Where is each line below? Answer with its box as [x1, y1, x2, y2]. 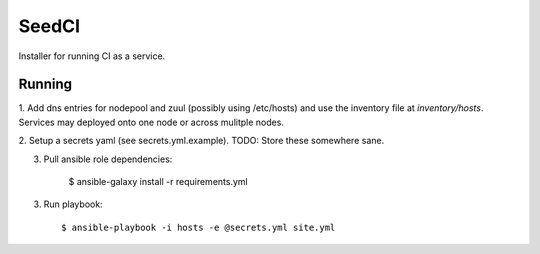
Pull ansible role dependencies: [43, 153, 173, 165]
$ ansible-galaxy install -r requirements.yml [68, 176, 249, 188]
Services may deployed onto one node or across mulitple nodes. [18, 116, 285, 128]
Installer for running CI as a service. [18, 50, 166, 62]
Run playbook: [43, 198, 104, 210]
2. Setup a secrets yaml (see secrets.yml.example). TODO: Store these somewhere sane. [18, 135, 385, 147]
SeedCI [18, 15, 80, 37]
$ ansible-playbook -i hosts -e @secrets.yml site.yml [61, 221, 336, 233]
